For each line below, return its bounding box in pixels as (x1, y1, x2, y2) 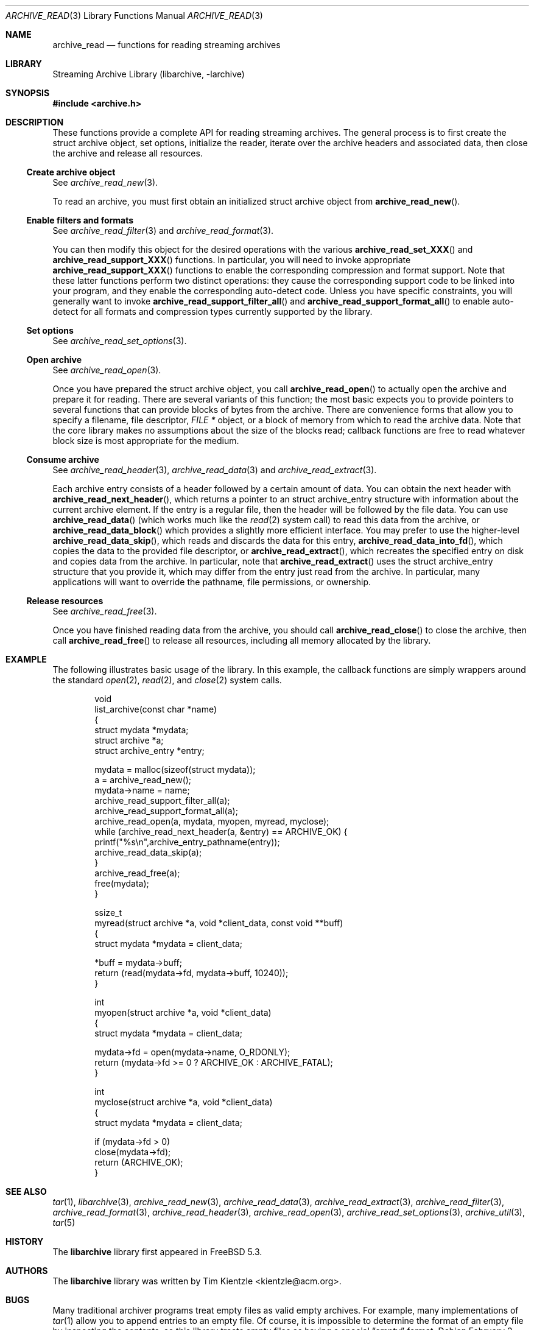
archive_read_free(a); (94, 868, 180, 878)
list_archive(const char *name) (94, 704, 217, 714)
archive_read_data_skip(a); (94, 847, 202, 857)
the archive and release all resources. (52, 148, 203, 158)
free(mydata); (94, 878, 149, 888)
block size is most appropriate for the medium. (52, 435, 239, 446)
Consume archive (26, 454, 99, 465)
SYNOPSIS (5, 88, 50, 98)
